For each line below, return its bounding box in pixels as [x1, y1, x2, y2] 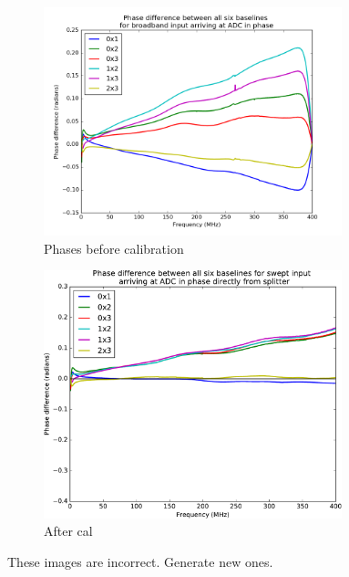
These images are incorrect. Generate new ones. [7, 551, 273, 571]
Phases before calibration [44, 238, 184, 257]
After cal [44, 521, 93, 540]
